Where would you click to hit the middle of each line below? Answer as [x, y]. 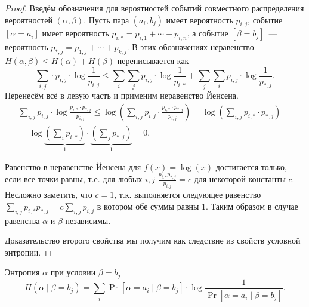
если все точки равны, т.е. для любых [74, 179]
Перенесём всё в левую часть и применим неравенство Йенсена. [122, 95]
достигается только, [251, 167]
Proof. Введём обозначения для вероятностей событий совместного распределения [154, 8]
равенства [22, 220]
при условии [73, 272]
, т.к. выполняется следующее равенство [188, 194]
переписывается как [153, 60]
